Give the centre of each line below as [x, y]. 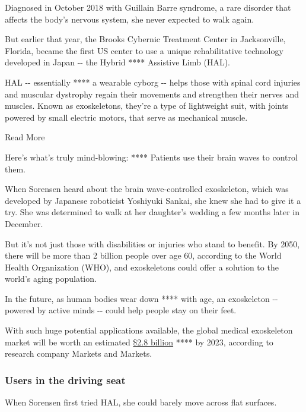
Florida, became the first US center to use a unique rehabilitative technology [144, 50]
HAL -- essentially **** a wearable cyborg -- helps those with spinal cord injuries [153, 82]
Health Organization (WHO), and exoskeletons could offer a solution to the [142, 267]
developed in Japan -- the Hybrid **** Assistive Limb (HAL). [118, 62]
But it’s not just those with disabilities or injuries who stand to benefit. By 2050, [152, 243]
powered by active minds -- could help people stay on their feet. [121, 310]
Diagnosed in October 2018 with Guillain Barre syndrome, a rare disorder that [148, 7]
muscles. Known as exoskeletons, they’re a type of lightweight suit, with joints [147, 106]
